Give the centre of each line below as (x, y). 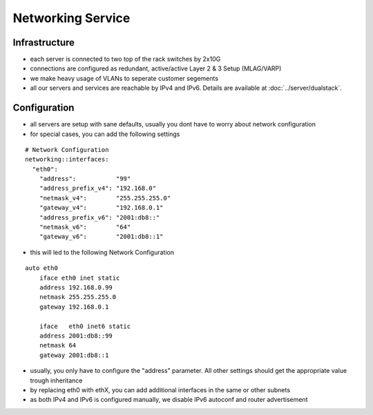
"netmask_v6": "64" (85, 227)
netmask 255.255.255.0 (78, 297)
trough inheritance (56, 380)
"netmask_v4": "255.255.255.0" (105, 198)
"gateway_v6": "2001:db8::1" (101, 237)
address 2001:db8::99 (76, 336)
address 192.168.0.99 (76, 288)
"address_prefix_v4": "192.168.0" (98, 189)
